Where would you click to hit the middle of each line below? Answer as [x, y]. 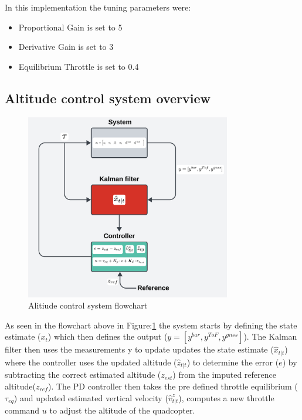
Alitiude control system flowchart [88, 305]
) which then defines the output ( [108, 336]
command [22, 410]
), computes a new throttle [226, 397]
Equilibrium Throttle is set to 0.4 [79, 66]
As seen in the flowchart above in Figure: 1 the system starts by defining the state [151, 325]
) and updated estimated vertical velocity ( [91, 397]
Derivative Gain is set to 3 [66, 47]
